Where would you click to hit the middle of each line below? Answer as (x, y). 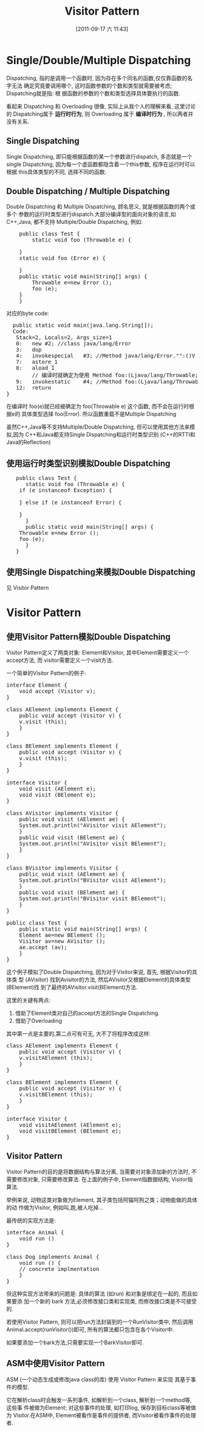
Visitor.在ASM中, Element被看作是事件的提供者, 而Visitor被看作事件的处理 (104, 1415)
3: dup (29, 350)
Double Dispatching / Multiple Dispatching (88, 191)
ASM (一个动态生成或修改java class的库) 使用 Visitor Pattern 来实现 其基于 (99, 1379)
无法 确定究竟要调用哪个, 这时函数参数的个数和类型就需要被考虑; (92, 85)
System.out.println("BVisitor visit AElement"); (93, 880)
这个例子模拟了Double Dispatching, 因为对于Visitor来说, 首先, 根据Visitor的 (99, 972)
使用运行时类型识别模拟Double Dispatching (88, 463)
